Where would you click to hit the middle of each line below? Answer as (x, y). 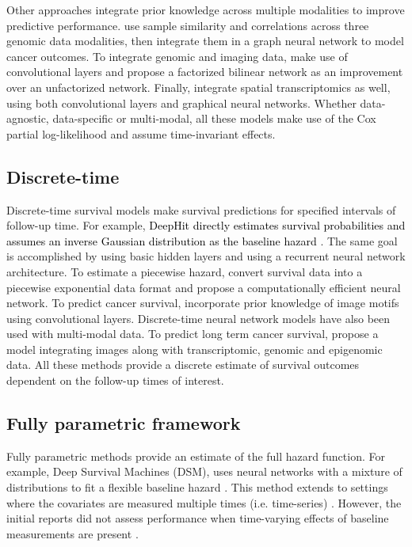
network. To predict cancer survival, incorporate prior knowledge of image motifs (203, 303)
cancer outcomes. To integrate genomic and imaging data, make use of (177, 56)
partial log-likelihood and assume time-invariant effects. (141, 133)
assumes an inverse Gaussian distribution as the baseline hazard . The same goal (202, 240)
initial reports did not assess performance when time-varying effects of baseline (198, 518)
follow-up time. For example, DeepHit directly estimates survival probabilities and (206, 225)
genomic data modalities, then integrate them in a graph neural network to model (205, 41)
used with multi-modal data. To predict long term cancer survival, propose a (193, 334)
